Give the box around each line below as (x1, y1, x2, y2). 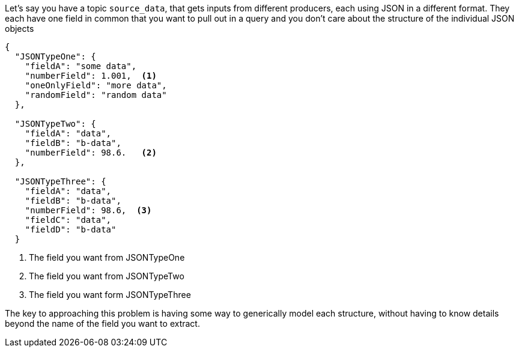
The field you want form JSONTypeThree (29, 290, 191, 300)
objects (5, 23, 34, 34)
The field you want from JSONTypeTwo (29, 271, 184, 281)
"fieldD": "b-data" (25, 225, 117, 234)
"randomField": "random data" (25, 90, 167, 100)
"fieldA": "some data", (25, 61, 137, 71)
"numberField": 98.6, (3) (25, 205, 152, 215)
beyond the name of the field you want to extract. (5, 318, 200, 329)
